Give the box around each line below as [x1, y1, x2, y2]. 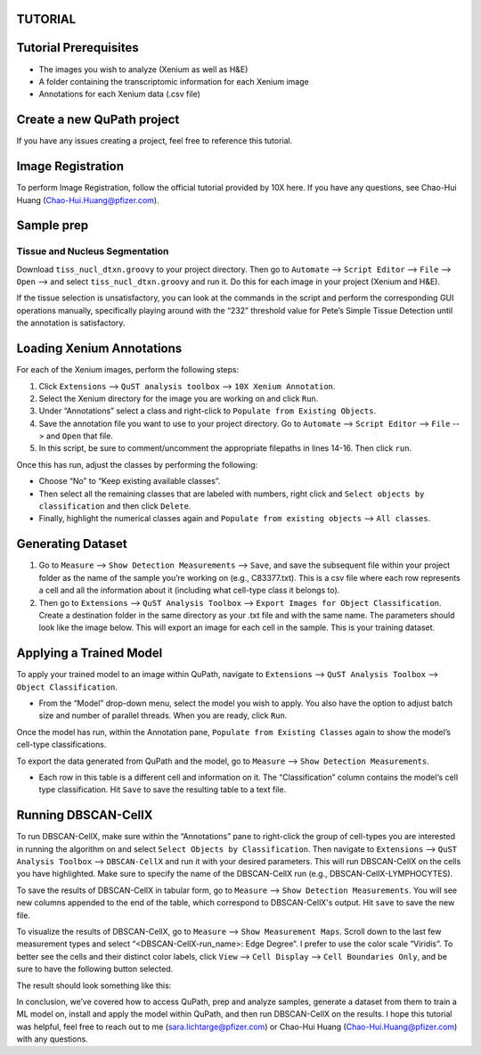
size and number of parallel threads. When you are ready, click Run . [38, 710, 288, 721]
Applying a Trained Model [16, 646, 163, 661]
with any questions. [16, 1034, 88, 1044]
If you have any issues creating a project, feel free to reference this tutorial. [16, 135, 293, 146]
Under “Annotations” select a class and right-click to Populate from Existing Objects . [38, 405, 377, 416]
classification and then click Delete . [38, 501, 192, 511]
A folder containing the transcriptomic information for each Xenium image [38, 76, 309, 86]
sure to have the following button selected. [16, 963, 174, 975]
